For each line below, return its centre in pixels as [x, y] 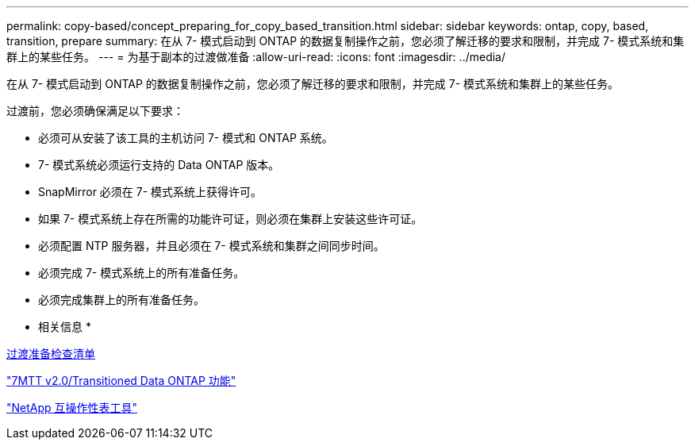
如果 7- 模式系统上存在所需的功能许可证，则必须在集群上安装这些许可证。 [230, 219]
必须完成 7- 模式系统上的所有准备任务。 [142, 273]
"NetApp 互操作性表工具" [72, 408]
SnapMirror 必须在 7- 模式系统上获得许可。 [150, 192]
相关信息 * [65, 327]
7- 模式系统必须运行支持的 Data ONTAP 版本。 [159, 165]
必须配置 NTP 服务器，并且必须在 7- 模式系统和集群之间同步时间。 [211, 246]
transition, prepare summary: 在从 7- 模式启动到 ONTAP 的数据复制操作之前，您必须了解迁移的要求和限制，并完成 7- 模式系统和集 [346, 41]
